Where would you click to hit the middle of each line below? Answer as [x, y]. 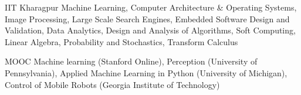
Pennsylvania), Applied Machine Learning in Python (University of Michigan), [146, 72]
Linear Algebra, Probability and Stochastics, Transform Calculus [121, 41]
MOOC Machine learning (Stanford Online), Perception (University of [131, 61]
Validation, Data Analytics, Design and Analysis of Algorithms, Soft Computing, [150, 30]
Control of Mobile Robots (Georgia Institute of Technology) [112, 84]
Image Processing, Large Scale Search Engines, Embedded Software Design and [147, 18]
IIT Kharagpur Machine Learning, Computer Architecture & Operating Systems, [151, 7]
